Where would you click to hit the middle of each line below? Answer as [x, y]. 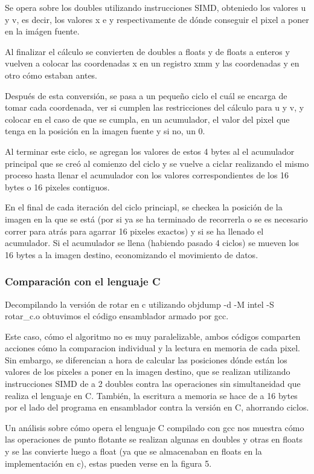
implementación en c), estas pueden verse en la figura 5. [108, 463]
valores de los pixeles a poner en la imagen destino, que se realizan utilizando [148, 372]
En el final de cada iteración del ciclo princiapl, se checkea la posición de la [144, 207]
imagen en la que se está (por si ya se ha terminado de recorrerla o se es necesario [156, 219]
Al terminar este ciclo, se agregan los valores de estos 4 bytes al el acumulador [150, 151]
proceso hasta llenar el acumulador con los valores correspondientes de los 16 [147, 175]
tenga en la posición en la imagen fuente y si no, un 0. [105, 131]
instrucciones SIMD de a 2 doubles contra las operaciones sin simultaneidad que [153, 384]
